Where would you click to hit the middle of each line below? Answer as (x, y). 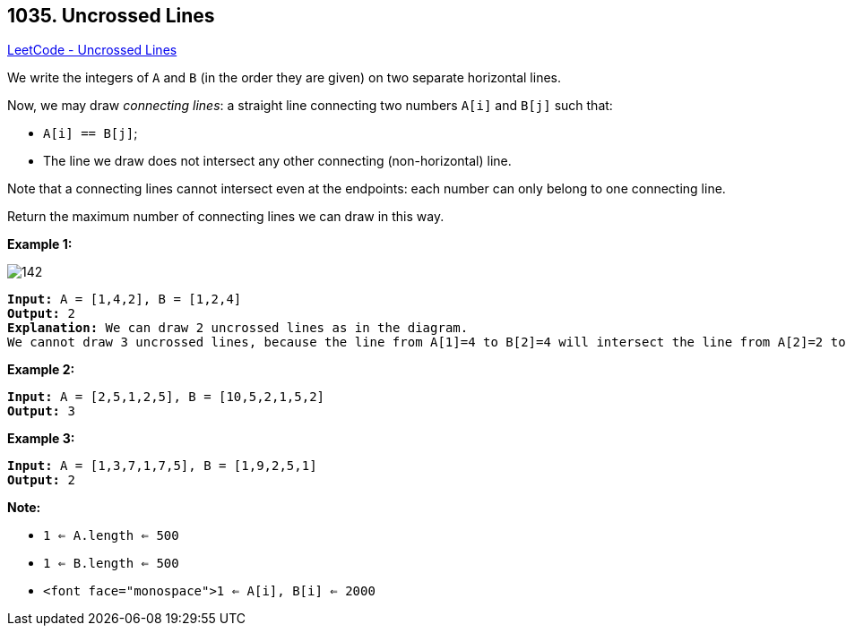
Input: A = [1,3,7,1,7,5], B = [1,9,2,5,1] (162, 466)
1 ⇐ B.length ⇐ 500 (111, 564)
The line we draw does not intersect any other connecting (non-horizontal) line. (277, 161)
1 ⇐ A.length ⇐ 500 (111, 536)
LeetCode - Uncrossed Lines (92, 50)
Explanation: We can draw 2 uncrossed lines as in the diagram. (238, 328)
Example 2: (41, 370)
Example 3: (41, 439)
